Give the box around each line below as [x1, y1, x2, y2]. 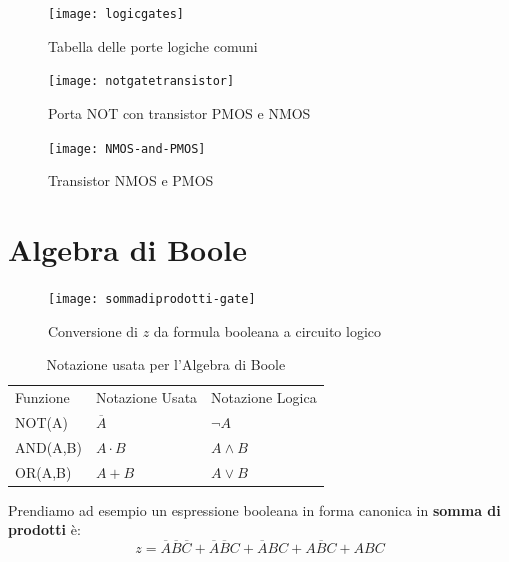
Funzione [15, 386, 70, 407]
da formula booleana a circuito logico [153, 320, 382, 341]
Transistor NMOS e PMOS [48, 170, 214, 191]
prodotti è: [8, 519, 81, 540]
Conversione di [48, 320, 138, 341]
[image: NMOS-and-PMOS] [48, 141, 206, 156]
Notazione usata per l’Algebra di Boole [46, 354, 286, 375]
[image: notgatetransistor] [48, 74, 235, 89]
